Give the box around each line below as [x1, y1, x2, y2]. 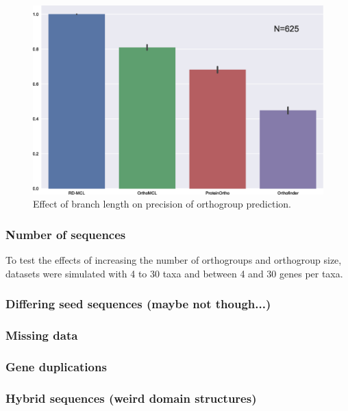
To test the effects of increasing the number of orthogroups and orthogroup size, [5, 253, 342, 267]
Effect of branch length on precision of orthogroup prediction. [33, 197, 291, 211]
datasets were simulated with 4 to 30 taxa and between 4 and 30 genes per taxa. [5, 266, 343, 280]
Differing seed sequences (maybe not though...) [5, 295, 271, 312]
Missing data [5, 327, 78, 344]
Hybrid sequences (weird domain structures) [5, 389, 257, 406]
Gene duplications [5, 358, 107, 375]
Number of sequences [5, 225, 126, 242]
